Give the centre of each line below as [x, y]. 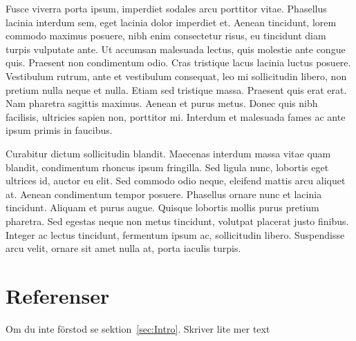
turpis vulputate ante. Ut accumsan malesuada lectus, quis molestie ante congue [176, 49]
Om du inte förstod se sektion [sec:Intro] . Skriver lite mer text [138, 328]
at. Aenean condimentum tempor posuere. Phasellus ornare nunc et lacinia [164, 194]
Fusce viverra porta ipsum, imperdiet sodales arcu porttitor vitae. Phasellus [166, 8]
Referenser [58, 295]
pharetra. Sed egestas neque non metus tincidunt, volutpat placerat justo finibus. [177, 221]
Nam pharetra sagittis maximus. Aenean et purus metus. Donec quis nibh [162, 103]
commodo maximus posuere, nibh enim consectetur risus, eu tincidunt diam [166, 36]
